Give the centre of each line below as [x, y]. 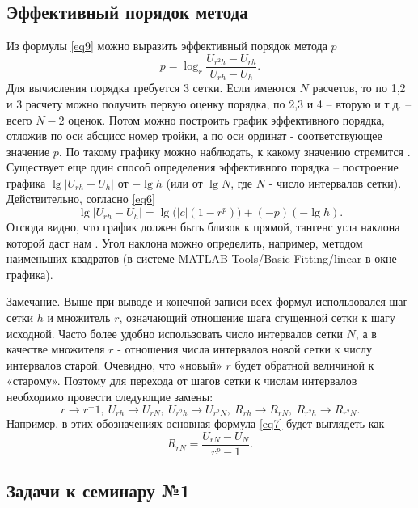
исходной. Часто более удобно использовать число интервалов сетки [175, 333]
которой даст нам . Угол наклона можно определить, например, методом [185, 242]
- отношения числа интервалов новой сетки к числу [245, 349]
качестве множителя [56, 349]
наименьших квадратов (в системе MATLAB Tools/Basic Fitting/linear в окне [202, 258]
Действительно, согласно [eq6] [81, 199]
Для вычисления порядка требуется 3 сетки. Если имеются [151, 88]
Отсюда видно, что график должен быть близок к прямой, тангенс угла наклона [203, 227]
